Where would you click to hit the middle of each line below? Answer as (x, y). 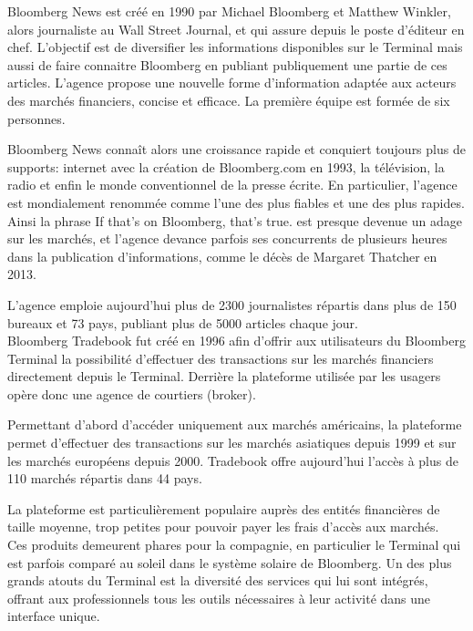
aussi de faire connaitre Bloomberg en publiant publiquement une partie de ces (227, 64)
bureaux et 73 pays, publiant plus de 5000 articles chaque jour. (183, 322)
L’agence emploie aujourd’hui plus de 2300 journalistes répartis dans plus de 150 (232, 304)
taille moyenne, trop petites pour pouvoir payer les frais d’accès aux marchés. (223, 527)
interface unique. (54, 616)
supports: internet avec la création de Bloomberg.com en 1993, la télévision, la (226, 166)
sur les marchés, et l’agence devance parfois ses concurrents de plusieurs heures (227, 238)
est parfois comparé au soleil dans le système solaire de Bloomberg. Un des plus (230, 562)
